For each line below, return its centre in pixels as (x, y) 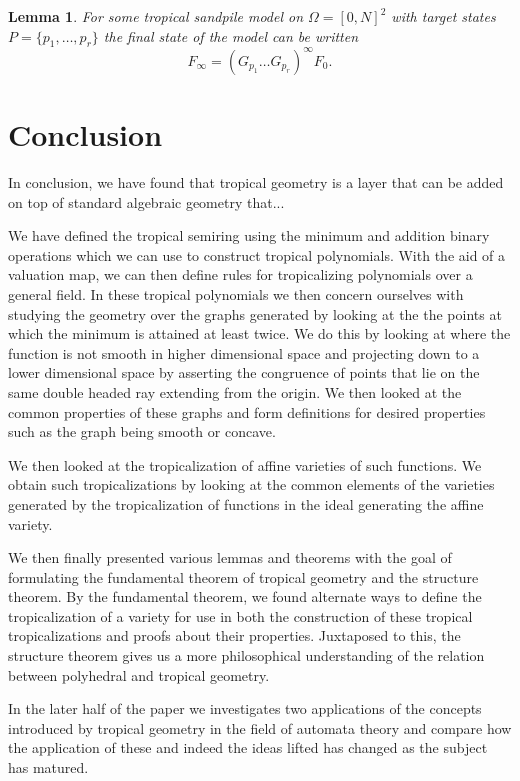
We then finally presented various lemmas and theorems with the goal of (230, 557)
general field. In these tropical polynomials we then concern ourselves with (236, 293)
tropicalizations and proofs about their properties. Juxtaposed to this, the (234, 635)
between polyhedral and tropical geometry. (139, 674)
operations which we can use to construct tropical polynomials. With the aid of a (257, 254)
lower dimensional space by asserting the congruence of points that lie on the (244, 372)
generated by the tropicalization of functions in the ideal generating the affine (246, 503)
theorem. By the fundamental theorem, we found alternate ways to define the (245, 596)
